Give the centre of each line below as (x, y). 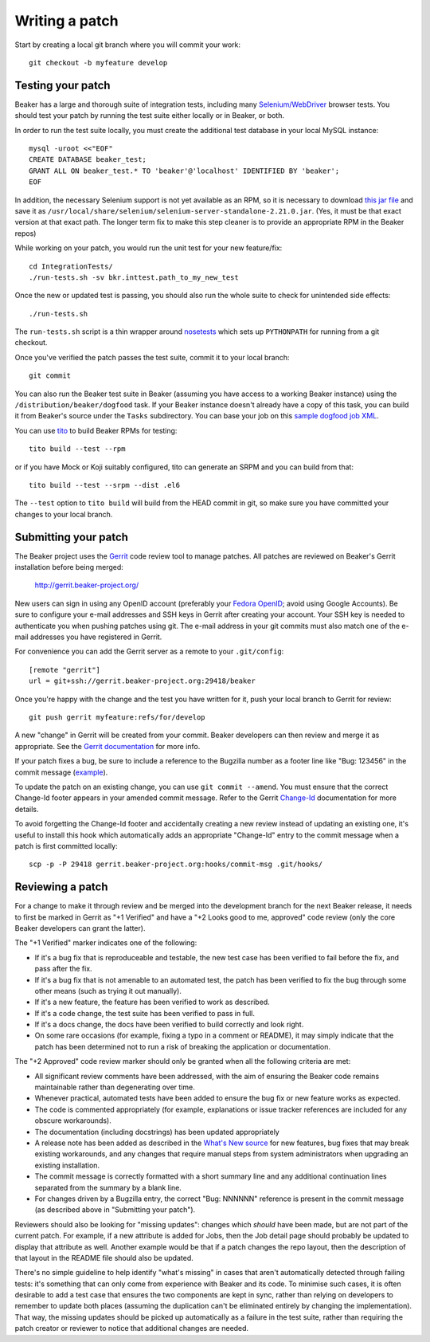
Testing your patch (63, 85)
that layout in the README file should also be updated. (104, 1258)
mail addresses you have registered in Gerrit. (88, 637)
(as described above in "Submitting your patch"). (115, 1210)
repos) (25, 233)
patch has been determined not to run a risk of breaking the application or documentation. (182, 1046)
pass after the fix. (63, 969)
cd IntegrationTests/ (71, 266)
